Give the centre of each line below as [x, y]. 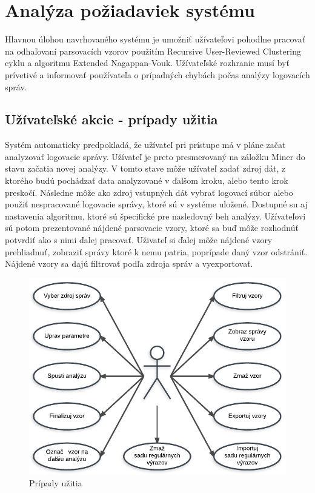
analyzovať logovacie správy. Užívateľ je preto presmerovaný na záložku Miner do [155, 156]
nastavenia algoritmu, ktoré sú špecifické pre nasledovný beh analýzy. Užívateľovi [155, 216]
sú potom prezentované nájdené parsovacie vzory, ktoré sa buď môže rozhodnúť [152, 228]
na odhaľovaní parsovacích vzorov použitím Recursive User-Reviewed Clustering [153, 51]
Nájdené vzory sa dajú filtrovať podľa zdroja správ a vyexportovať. [129, 263]
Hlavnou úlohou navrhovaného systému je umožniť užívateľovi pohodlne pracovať [155, 39]
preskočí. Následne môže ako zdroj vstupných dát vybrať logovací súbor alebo [149, 192]
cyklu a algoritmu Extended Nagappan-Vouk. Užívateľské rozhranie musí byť [147, 63]
